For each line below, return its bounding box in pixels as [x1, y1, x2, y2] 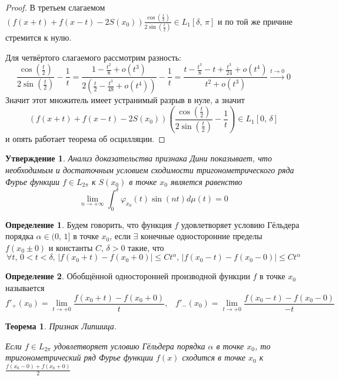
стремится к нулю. [5, 31, 72, 44]
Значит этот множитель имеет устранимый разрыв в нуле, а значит [5, 94, 245, 106]
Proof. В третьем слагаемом [5, 1, 105, 13]
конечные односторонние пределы [141, 230, 262, 242]
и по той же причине [218, 15, 293, 27]
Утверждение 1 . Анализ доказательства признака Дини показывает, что [5, 152, 272, 164]
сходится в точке [182, 351, 245, 364]
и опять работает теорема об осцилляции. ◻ [5, 132, 165, 144]
